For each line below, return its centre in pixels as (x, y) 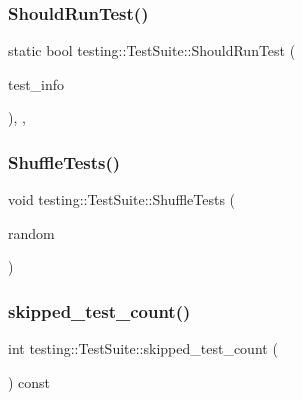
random (31, 232)
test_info (36, 83)
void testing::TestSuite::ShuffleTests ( (122, 199)
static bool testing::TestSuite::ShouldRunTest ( (152, 50)
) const (29, 381)
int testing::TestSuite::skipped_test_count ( (143, 348)
